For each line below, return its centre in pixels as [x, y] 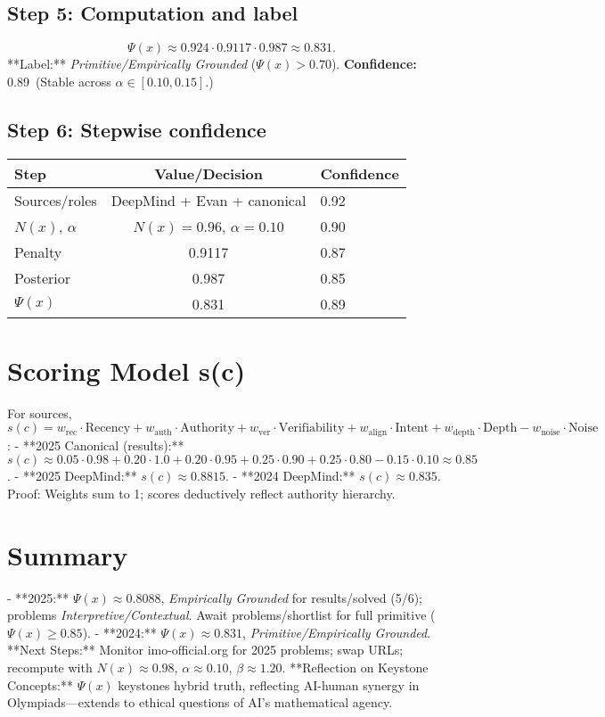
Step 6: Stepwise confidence [137, 129]
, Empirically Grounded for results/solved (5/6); [291, 597]
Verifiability [311, 429]
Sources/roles [56, 200]
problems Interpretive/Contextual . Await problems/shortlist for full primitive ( [221, 615]
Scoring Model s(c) [127, 370]
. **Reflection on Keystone [355, 668]
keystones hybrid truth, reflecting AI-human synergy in [269, 684]
